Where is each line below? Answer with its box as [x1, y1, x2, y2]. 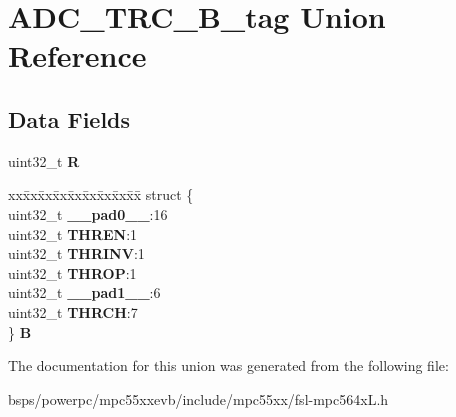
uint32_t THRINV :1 [8, 243, 145, 264]
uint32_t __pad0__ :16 [8, 203, 168, 224]
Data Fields [8, 103, 131, 134]
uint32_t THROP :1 [8, 262, 137, 283]
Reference [8, 35, 147, 76]
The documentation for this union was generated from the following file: [8, 355, 449, 376]
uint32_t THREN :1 [8, 223, 138, 244]
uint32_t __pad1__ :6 [8, 282, 161, 303]
